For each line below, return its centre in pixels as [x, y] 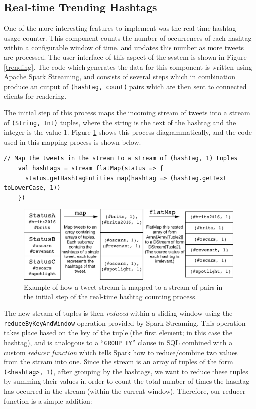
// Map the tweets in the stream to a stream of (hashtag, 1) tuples [121, 159]
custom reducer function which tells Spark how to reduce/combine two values [121, 352]
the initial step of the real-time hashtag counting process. [110, 296]
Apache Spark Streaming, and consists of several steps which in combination [120, 77]
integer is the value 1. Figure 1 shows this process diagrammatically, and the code [128, 132]
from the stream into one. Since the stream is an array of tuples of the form [119, 362]
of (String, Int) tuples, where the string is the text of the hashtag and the [120, 122]
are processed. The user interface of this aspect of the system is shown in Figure [125, 57]
